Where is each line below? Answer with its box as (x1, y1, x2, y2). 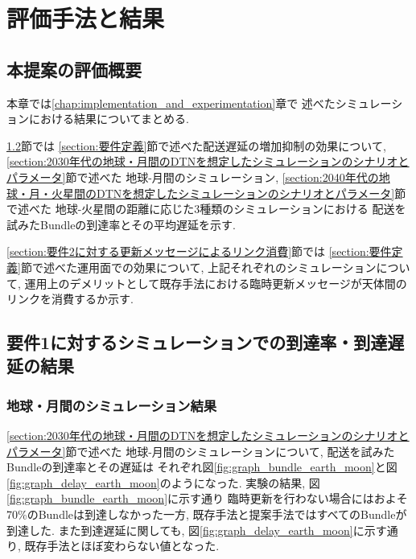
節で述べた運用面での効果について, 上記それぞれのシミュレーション (20, 258, 377, 275)
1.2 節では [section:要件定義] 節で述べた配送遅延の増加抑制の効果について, (6, 137, 386, 154)
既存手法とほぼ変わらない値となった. (24, 537, 220, 554)
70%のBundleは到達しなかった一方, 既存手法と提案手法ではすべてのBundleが (6, 506, 407, 523)
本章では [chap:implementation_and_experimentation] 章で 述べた (6, 94, 336, 111)
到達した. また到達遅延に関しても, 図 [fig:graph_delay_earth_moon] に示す (6, 521, 387, 538)
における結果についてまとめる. (28, 110, 189, 127)
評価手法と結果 (6, 2, 165, 35)
